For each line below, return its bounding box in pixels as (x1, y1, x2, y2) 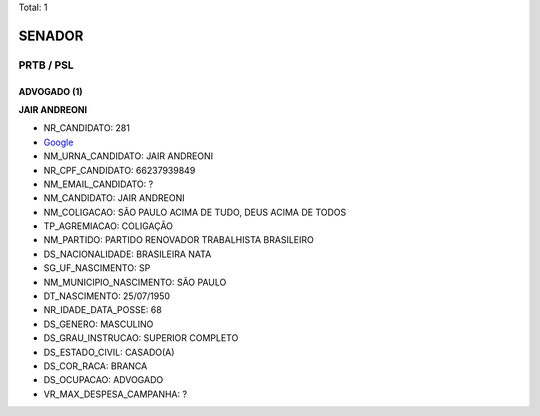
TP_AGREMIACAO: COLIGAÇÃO (43, 220, 174, 232)
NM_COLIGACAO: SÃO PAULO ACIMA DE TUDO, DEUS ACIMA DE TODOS (43, 206, 347, 218)
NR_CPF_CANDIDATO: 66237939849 (43, 164, 196, 176)
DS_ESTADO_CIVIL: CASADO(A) (43, 346, 175, 358)
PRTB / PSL (18, 58, 74, 72)
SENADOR (18, 27, 84, 44)
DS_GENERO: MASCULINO (43, 318, 154, 330)
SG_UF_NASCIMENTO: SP (43, 262, 151, 274)
